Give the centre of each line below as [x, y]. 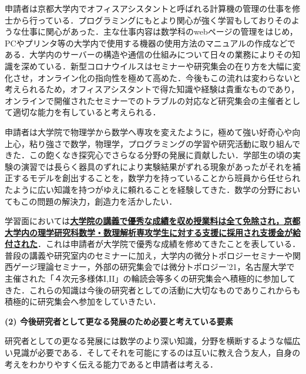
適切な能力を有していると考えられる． [87, 112]
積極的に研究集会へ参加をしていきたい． [83, 301]
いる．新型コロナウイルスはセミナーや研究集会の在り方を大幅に [169, 66]
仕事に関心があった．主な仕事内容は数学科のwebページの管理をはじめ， [159, 31]
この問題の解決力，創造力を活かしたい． [99, 201]
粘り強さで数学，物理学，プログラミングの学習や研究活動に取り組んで [165, 143]
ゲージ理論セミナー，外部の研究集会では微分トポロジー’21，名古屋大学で [154, 267]
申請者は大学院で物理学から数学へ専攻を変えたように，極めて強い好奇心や [149, 131]
